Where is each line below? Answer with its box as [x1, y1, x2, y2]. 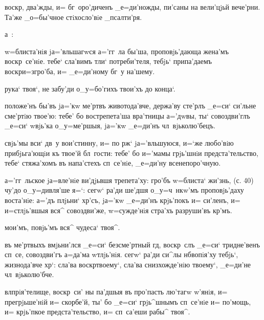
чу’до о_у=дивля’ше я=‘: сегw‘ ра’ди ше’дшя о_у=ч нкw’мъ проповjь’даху [5, 185, 244, 195]
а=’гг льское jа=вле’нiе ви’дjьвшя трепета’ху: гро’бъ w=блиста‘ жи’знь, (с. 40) [5, 174, 254, 185]
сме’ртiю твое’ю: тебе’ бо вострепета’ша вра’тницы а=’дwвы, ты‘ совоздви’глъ [5, 110, 250, 121]
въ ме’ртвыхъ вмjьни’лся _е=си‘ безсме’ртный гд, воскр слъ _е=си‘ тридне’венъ [5, 239, 260, 249]
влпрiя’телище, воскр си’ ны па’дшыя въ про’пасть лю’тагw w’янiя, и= [5, 286, 228, 297]
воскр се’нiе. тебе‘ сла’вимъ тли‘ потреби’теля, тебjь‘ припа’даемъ [5, 56, 212, 66]
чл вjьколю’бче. [5, 269, 54, 280]
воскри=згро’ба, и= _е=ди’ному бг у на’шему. [5, 65, 155, 76]
